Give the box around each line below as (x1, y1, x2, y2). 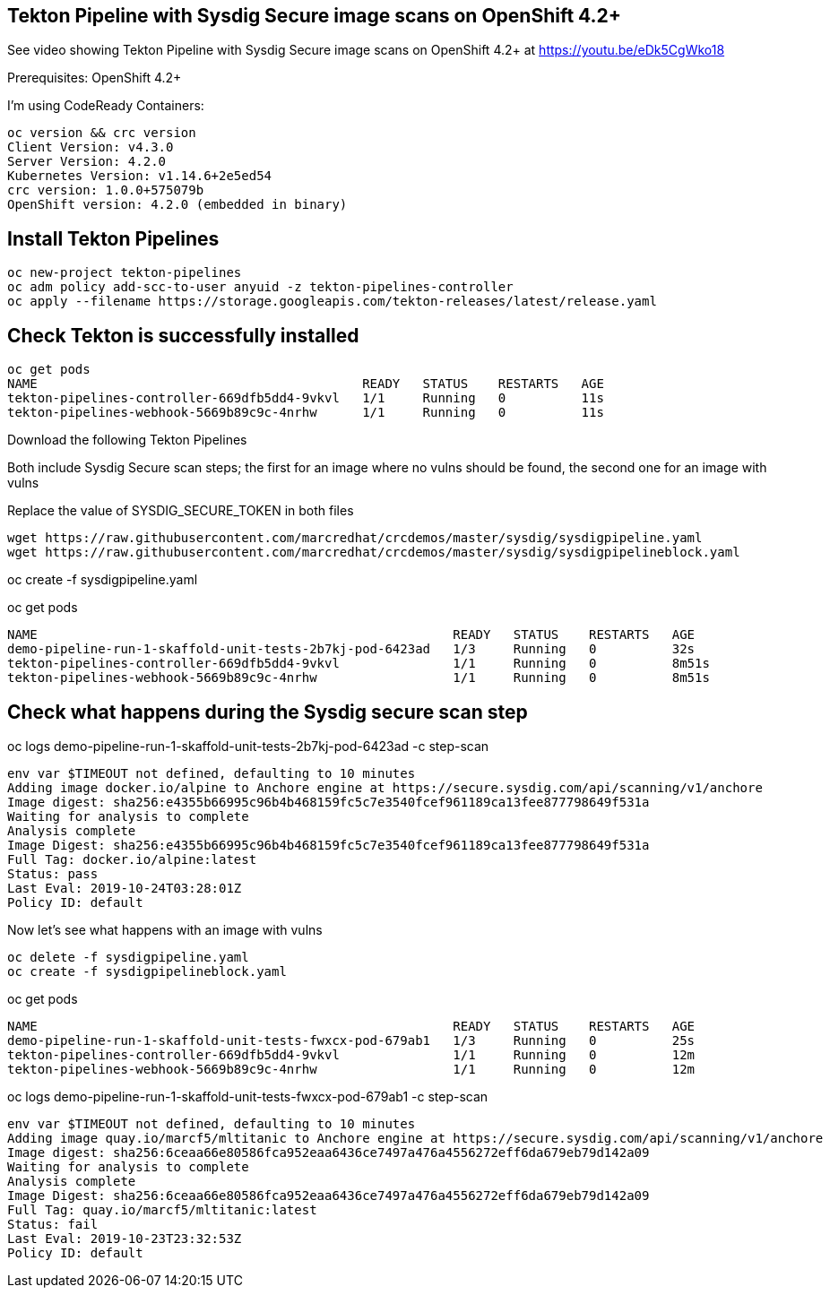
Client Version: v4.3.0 (7, 140, 174, 155)
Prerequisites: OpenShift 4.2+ (7, 70, 182, 86)
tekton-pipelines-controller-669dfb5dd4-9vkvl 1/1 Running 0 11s (7, 391, 604, 406)
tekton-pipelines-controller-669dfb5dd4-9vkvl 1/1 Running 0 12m (7, 1047, 696, 1062)
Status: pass (7, 866, 99, 881)
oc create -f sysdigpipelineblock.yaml (7, 963, 287, 979)
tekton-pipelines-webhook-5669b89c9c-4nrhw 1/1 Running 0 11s (7, 405, 604, 420)
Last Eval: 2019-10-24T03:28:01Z (7, 880, 242, 895)
